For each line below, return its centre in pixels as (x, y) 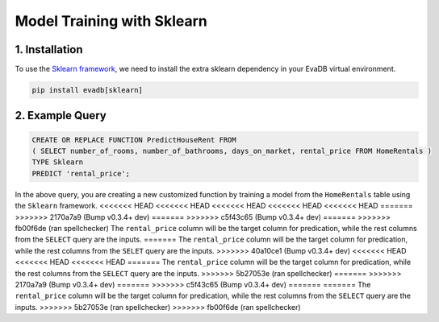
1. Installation (49, 50)
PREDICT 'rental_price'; (81, 173)
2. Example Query (61, 116)
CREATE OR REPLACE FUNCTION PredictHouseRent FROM (134, 140)
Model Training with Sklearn (111, 21)
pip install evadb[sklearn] (87, 90)
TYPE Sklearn (58, 162)
